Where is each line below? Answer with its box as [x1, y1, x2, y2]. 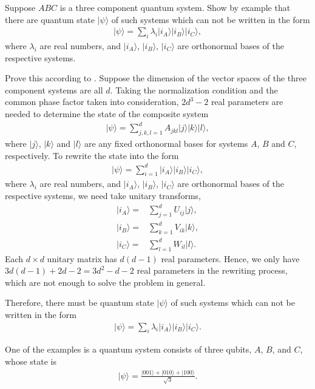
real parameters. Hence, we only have [161, 252, 300, 265]
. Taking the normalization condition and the [110, 83, 278, 96]
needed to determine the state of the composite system [5, 107, 209, 120]
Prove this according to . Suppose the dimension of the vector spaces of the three [5, 72, 307, 84]
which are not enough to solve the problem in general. [5, 276, 206, 288]
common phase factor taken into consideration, [5, 95, 179, 108]
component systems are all [5, 83, 103, 96]
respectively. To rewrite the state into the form [5, 149, 179, 161]
